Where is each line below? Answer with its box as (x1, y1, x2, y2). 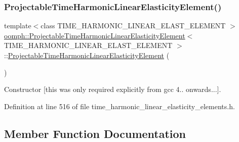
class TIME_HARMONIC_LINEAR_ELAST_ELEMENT (41, 20, 226, 31)
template (4, 20, 31, 31)
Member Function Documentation (4, 125, 186, 141)
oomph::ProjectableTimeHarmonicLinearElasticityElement (4, 30, 185, 40)
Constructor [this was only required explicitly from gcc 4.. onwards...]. (4, 84, 221, 94)
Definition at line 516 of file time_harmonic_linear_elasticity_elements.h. (4, 101, 235, 111)
